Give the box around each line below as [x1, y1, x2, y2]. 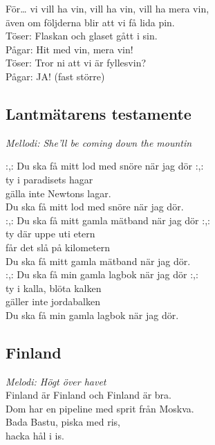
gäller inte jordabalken [6, 294, 100, 309]
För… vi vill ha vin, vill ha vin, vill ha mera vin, [6, 1, 209, 15]
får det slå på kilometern [6, 239, 111, 254]
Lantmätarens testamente [6, 102, 191, 124]
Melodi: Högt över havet [6, 374, 106, 388]
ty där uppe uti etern [6, 226, 95, 241]
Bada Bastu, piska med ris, [6, 415, 120, 429]
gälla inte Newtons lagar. [6, 185, 111, 200]
